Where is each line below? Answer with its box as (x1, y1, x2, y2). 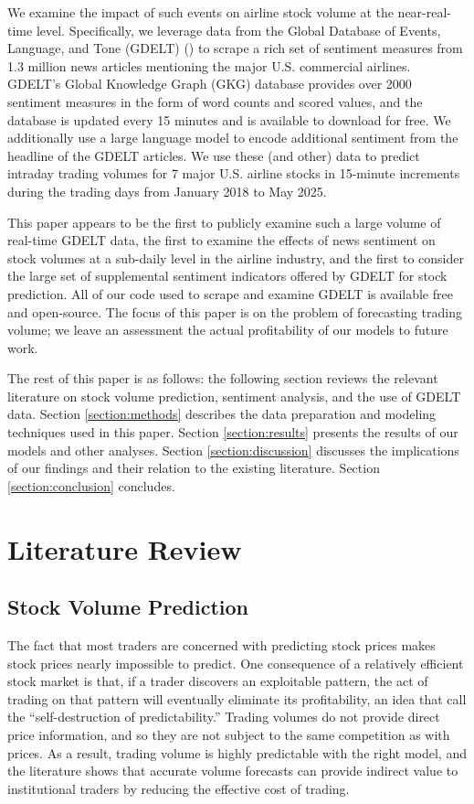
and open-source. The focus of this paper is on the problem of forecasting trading (7, 302, 462, 321)
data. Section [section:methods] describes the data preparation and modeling (7, 404, 437, 423)
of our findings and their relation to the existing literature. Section (7, 458, 380, 477)
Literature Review (7, 530, 242, 567)
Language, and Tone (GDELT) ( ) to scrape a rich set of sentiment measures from (7, 38, 463, 58)
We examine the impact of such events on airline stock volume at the (7, 3, 394, 21)
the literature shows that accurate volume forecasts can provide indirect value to (7, 761, 458, 780)
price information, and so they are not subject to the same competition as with (7, 724, 450, 744)
